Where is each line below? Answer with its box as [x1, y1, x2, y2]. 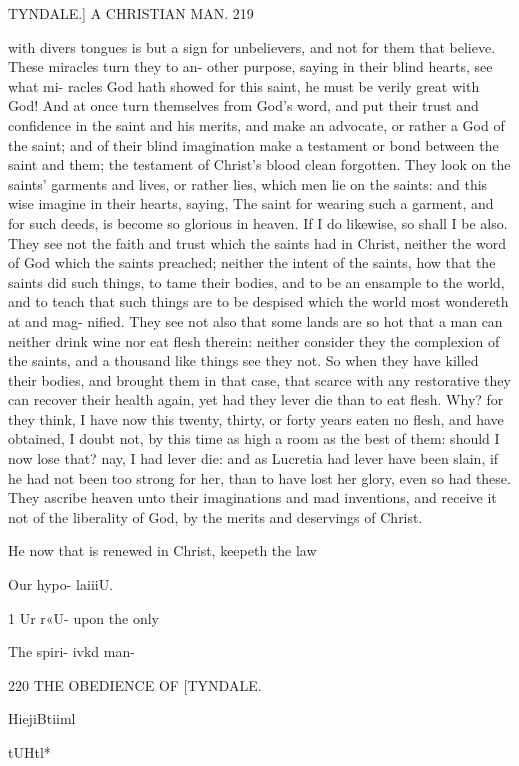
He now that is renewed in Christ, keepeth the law [8, 540, 317, 561]
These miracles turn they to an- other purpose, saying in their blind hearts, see [8, 56, 493, 77]
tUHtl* [8, 742, 51, 762]
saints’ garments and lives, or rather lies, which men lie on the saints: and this [8, 173, 488, 194]
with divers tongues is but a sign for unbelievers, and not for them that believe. [8, 36, 496, 57]
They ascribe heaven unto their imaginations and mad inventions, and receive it [8, 487, 497, 508]
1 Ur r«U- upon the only [8, 607, 159, 628]
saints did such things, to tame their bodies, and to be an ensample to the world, [8, 271, 505, 292]
